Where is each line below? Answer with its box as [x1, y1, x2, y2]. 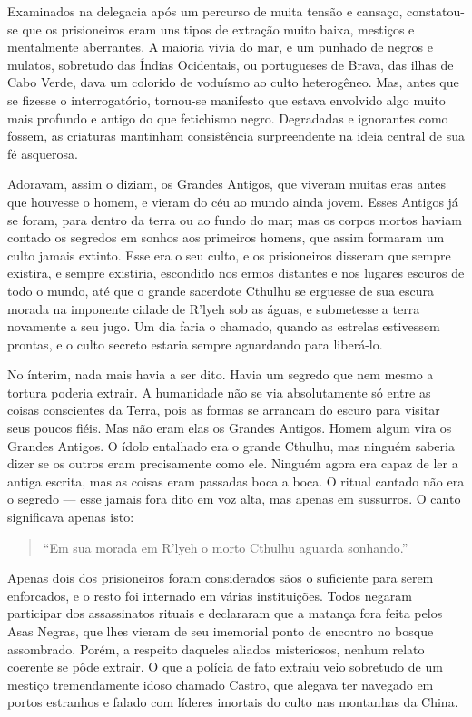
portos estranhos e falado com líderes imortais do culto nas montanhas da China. [7, 692, 458, 712]
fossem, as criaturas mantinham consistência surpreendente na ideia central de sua [7, 126, 465, 145]
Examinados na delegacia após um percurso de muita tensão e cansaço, [7, 2, 403, 20]
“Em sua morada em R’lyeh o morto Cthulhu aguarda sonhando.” [43, 537, 408, 556]
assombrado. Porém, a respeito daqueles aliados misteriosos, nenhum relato [7, 639, 425, 658]
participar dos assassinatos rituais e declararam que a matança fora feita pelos [7, 604, 443, 623]
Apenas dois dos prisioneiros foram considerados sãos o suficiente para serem [7, 568, 434, 587]
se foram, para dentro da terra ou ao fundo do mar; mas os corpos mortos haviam [7, 210, 462, 229]
